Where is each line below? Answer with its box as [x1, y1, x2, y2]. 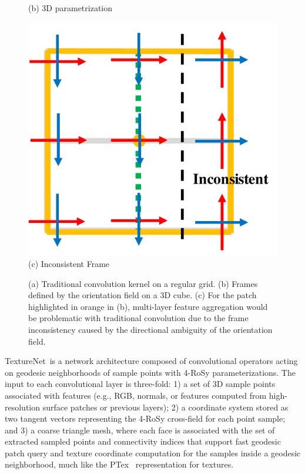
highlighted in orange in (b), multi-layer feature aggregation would [28, 300, 268, 312]
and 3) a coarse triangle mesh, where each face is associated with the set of [5, 423, 275, 436]
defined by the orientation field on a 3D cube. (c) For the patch [28, 289, 257, 301]
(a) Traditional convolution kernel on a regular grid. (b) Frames [28, 277, 258, 289]
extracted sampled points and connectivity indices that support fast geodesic [5, 435, 281, 448]
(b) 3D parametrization [28, 2, 113, 14]
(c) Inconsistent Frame [28, 257, 110, 269]
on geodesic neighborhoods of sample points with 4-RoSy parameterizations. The [5, 366, 296, 378]
